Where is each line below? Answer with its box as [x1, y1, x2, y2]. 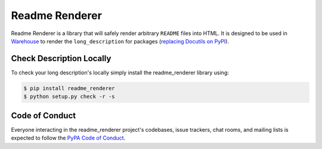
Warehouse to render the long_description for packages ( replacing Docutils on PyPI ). [11, 37, 230, 45]
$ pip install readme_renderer [23, 85, 116, 91]
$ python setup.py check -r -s [23, 93, 116, 100]
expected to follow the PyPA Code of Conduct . [11, 134, 126, 142]
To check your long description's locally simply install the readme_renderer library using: [11, 69, 229, 76]
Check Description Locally [11, 53, 112, 64]
